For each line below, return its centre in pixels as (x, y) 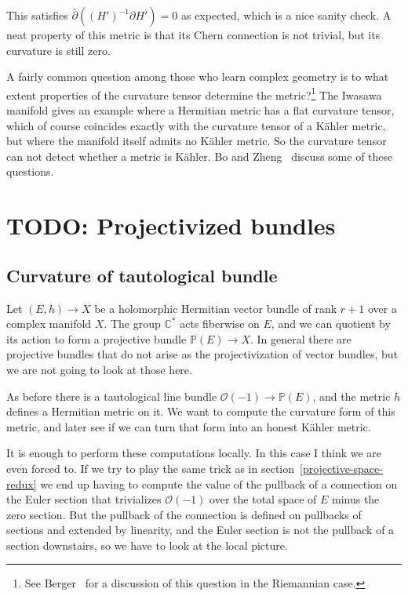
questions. (30, 171)
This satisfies (37, 15)
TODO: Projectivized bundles (171, 225)
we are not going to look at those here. (99, 369)
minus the (355, 499)
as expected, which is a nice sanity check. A (286, 15)
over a (382, 308)
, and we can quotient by (331, 323)
